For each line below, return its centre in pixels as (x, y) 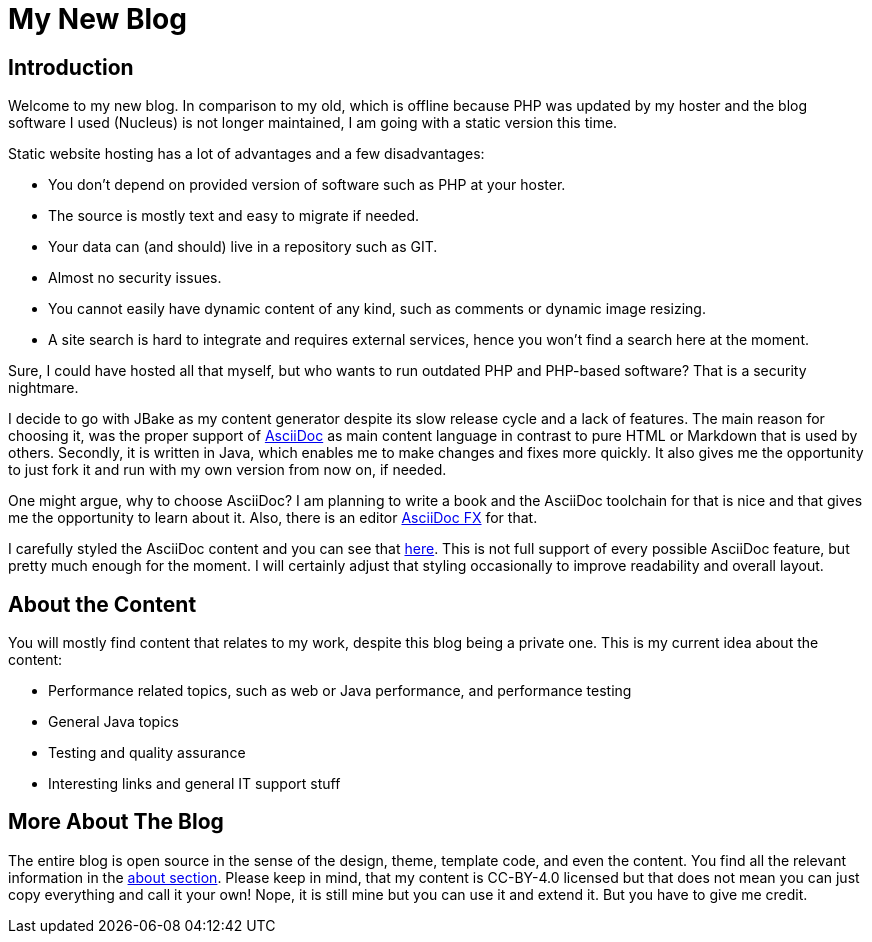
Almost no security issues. (135, 278)
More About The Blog (116, 822)
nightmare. (43, 388)
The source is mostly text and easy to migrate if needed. (234, 216)
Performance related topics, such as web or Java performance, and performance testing (340, 691)
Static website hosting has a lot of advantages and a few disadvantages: (246, 154)
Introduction (71, 67)
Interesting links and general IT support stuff (194, 784)
